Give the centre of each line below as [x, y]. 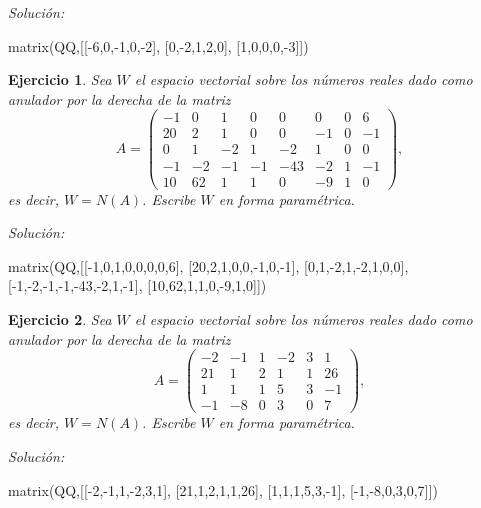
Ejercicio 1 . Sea [60, 79]
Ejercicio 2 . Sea [60, 318]
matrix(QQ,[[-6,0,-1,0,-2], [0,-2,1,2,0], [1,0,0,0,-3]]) [158, 45]
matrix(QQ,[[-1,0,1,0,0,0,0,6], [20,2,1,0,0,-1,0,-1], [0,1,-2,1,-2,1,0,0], [208, 265]
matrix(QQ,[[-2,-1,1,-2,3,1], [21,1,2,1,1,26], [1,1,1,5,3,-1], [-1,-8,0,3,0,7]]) [223, 489]
